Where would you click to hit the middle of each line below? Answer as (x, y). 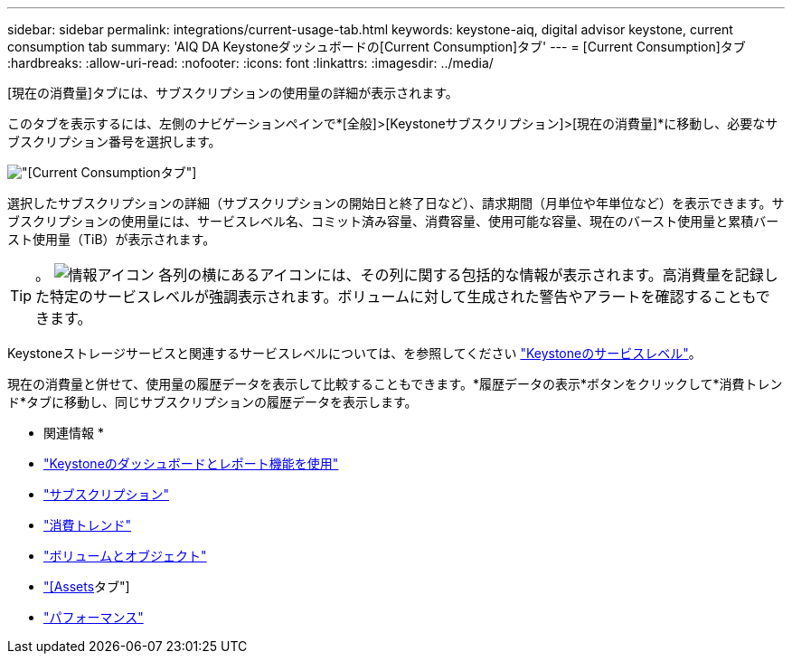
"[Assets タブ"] (87, 586)
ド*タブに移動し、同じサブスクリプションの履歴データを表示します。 (212, 402)
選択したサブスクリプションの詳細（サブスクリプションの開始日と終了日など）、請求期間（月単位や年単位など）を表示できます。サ (396, 203)
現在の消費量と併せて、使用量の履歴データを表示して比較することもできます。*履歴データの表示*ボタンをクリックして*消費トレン (395, 384)
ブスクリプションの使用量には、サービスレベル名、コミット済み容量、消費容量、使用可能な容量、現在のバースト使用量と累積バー (393, 221)
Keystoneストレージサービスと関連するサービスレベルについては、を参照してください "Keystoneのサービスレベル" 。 (354, 353)
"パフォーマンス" (94, 617)
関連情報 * (74, 433)
